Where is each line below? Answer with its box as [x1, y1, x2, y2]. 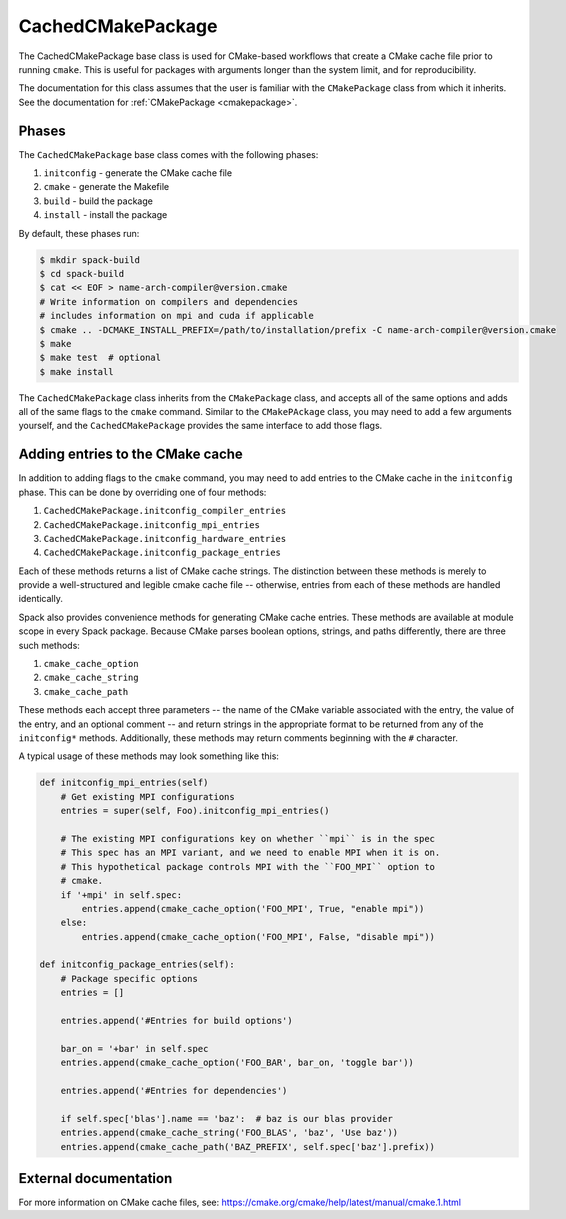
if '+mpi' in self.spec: [60, 889, 183, 900]
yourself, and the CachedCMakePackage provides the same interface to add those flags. [18, 420, 383, 432]
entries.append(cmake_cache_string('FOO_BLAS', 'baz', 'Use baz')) [60, 1127, 399, 1139]
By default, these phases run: [18, 227, 140, 239]
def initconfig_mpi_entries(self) [39, 777, 209, 789]
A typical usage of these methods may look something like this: [18, 750, 280, 762]
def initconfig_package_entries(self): [39, 959, 235, 970]
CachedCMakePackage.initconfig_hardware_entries [43, 533, 287, 544]
